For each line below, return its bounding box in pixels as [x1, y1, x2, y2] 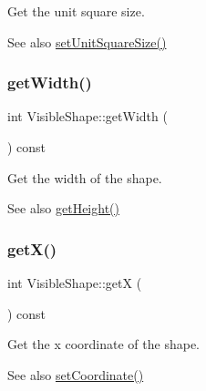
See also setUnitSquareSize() [7, 32, 167, 51]
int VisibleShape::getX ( [7, 273, 142, 292]
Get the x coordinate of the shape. [7, 334, 200, 354]
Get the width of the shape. [7, 168, 162, 187]
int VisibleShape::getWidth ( [7, 107, 168, 126]
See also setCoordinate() [7, 365, 144, 384]
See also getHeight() [7, 199, 119, 218]
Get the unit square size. [7, 2, 145, 20]
